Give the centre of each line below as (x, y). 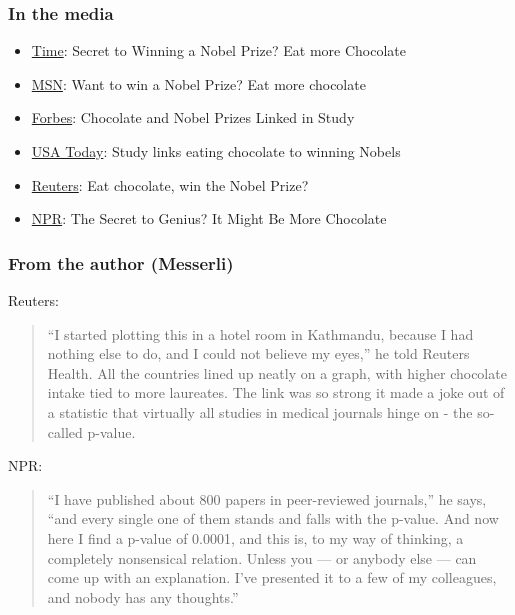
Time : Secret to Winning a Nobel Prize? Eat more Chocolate (219, 50)
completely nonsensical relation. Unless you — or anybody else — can (262, 557)
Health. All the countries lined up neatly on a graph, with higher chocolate (277, 372)
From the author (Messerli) (121, 262)
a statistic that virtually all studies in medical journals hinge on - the (260, 411)
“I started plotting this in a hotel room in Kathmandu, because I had (260, 333)
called (65, 431)
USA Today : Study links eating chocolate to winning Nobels (216, 151)
